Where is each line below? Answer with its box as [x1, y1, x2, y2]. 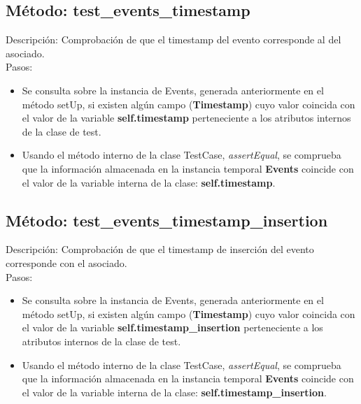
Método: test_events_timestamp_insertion [6, 209, 328, 231]
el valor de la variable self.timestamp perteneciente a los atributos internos [22, 110, 351, 125]
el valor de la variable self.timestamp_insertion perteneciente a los [22, 320, 323, 335]
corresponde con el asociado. [6, 255, 127, 270]
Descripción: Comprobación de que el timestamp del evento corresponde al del [6, 32, 341, 47]
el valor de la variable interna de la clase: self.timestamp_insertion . [22, 384, 327, 399]
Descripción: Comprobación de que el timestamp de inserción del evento [6, 242, 314, 257]
